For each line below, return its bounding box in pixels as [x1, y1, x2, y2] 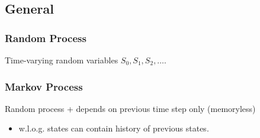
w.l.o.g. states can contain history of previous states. [18, 122, 209, 134]
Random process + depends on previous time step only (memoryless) [5, 102, 256, 114]
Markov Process [5, 79, 83, 94]
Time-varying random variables [5, 54, 118, 66]
